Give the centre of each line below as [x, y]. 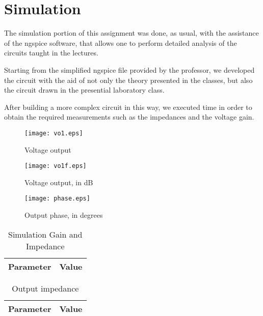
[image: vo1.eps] [54, 133]
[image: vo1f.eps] [56, 166]
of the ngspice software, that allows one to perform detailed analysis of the [121, 42]
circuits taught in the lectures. [51, 53]
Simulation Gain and [45, 234]
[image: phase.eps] [57, 199]
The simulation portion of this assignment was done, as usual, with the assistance [131, 33]
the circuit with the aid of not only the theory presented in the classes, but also [128, 80]
